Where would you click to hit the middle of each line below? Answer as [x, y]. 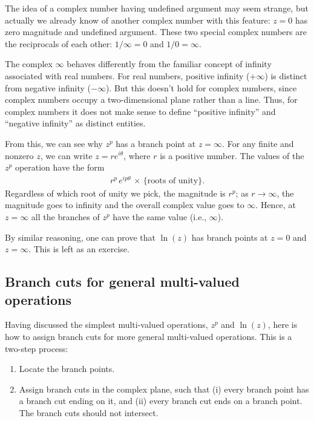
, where [137, 155]
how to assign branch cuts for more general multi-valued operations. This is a [149, 336]
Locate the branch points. [67, 369]
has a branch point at [156, 143]
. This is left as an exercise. [79, 249]
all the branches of [65, 217]
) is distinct [286, 75]
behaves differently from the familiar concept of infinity [169, 64]
